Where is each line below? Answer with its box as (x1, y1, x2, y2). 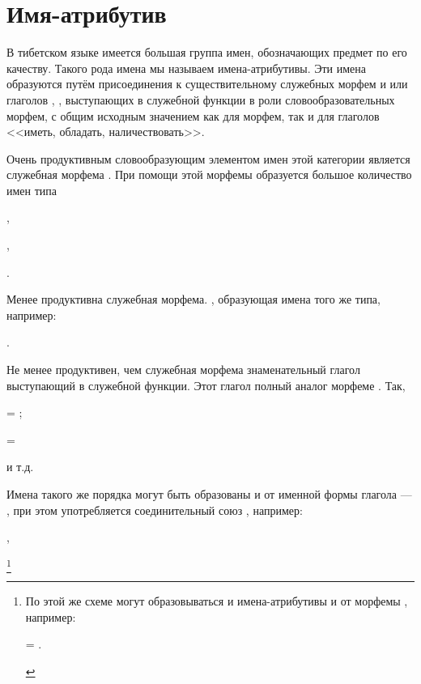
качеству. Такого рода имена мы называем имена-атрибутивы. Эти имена (6, 59, 367, 76)
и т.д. (6, 458, 34, 475)
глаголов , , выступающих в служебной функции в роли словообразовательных (6, 91, 395, 108)
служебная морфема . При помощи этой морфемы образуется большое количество (6, 166, 412, 183)
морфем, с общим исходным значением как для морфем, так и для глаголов (6, 107, 380, 124)
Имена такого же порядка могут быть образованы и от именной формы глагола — (6, 486, 412, 502)
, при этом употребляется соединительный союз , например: (6, 501, 303, 518)
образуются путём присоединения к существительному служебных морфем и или (6, 75, 408, 92)
